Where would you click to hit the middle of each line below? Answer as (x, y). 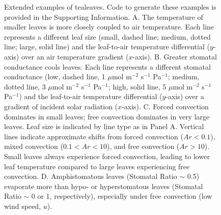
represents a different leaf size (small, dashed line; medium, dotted (107, 36)
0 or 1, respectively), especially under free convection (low (122, 196)
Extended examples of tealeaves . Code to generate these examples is (110, 7)
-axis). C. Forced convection (165, 106)
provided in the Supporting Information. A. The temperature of (104, 17)
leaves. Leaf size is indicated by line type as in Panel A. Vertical (104, 126)
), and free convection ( (143, 146)
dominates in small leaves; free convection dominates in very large (107, 116)
